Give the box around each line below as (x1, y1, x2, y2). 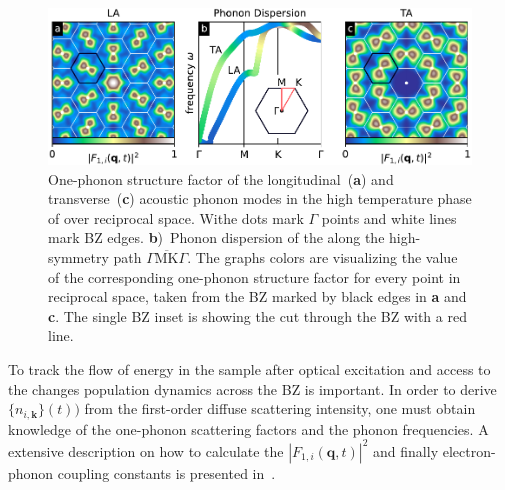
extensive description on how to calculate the (8, 440, 284, 461)
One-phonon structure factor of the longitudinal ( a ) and (48, 168, 394, 189)
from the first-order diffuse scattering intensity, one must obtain (84, 398, 476, 419)
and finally (373, 440, 439, 461)
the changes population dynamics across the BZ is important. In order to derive (8, 378, 497, 399)
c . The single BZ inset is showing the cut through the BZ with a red (48, 305, 467, 326)
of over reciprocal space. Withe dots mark (48, 207, 304, 228)
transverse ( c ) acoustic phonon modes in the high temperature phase (48, 188, 472, 209)
